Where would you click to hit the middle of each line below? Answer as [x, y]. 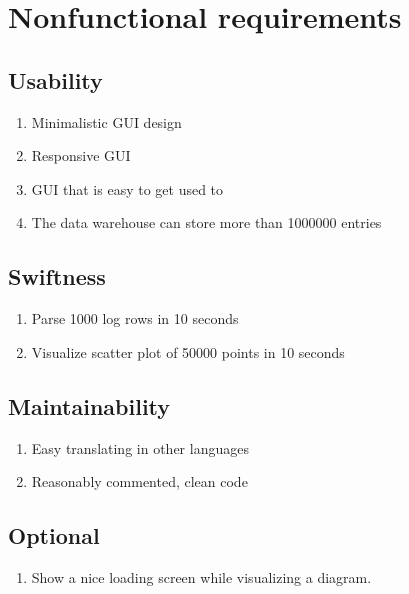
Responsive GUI [81, 155]
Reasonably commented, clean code [139, 481]
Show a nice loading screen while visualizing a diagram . [201, 576]
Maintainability [89, 405]
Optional [54, 535]
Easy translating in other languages [140, 447]
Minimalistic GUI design [106, 121]
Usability [55, 79]
